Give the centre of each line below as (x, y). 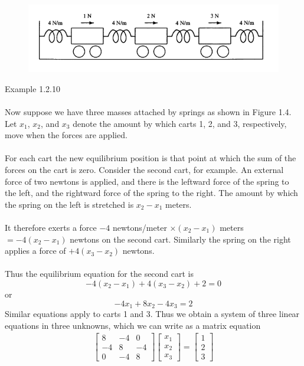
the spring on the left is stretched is (69, 204)
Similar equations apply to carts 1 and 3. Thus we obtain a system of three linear (152, 314)
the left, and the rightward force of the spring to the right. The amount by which (151, 193)
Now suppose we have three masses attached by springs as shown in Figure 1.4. (148, 112)
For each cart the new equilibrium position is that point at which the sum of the (151, 158)
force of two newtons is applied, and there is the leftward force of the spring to (147, 181)
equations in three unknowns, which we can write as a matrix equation (133, 325)
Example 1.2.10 (32, 88)
